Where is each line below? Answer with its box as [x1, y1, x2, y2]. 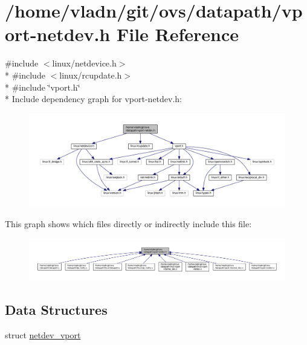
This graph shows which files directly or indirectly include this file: [5, 218, 252, 230]
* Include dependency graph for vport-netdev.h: [5, 92, 183, 105]
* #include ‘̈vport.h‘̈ [5, 80, 80, 93]
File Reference [116, 22, 239, 47]
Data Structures [5, 300, 108, 318]
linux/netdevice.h [52, 57, 117, 69]
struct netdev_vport [5, 328, 81, 341]
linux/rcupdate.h [59, 68, 122, 81]
